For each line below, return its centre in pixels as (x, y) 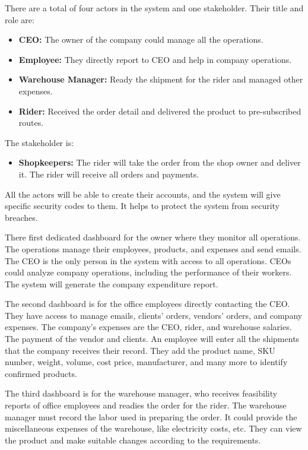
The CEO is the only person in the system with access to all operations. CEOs (148, 260)
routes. (31, 123)
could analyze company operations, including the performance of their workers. (148, 272)
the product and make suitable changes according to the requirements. (133, 440)
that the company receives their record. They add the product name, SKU (140, 350)
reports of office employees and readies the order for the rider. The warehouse (146, 405)
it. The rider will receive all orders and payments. (109, 174)
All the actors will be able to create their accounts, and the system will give (143, 194)
